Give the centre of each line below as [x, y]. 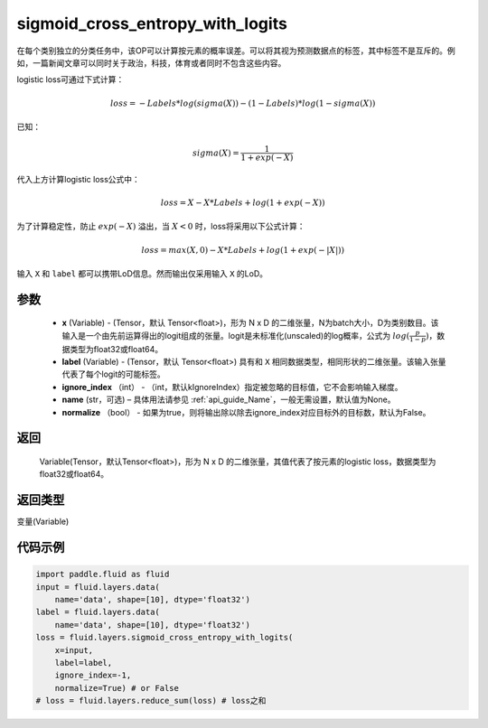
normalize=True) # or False [117, 688]
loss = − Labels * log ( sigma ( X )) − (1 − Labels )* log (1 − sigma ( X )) [243, 103]
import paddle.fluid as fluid [103, 574]
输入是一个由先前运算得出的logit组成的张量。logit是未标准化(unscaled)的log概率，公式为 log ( [236, 335]
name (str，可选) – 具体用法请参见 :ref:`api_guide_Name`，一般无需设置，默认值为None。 [229, 400]
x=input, [74, 650]
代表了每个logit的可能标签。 [114, 374]
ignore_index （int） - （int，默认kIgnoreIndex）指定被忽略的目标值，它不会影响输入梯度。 [232, 387]
